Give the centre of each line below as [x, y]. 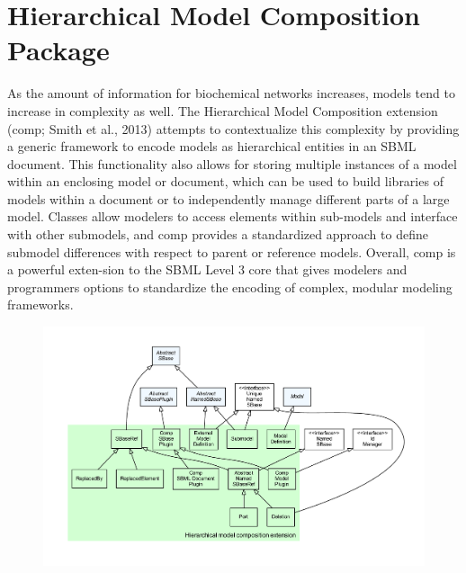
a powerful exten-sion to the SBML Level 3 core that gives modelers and [207, 269]
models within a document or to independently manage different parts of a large [229, 198]
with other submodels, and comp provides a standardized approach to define [218, 234]
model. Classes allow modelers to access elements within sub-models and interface [233, 216]
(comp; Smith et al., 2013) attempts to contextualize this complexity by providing [233, 128]
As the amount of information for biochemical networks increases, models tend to [231, 93]
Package [58, 50]
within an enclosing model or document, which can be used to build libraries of [225, 181]
